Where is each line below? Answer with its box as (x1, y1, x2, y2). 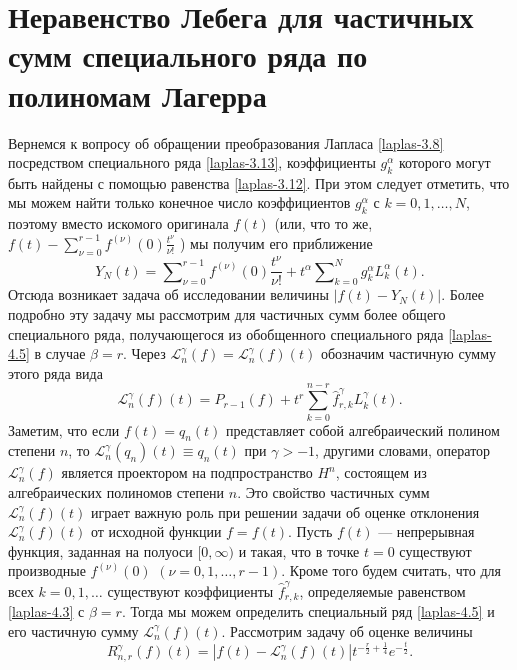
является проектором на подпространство (61, 462, 313, 483)
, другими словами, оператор (315, 440, 491, 461)
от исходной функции (90, 521, 222, 542)
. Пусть (288, 521, 333, 542)
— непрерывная (378, 521, 475, 542)
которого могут (398, 152, 491, 173)
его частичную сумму (8, 620, 139, 641)
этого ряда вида (8, 362, 103, 383)
